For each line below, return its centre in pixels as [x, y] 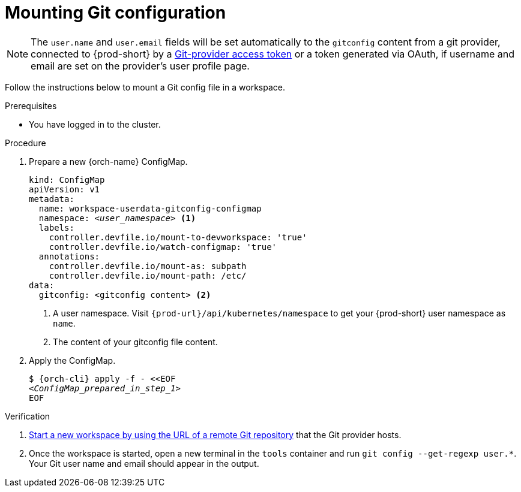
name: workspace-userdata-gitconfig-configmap [150, 208]
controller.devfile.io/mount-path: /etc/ [148, 275]
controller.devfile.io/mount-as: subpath [148, 266]
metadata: [52, 199]
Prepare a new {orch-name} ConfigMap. [108, 161]
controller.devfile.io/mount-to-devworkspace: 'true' [178, 237]
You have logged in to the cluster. [95, 124]
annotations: [69, 256]
